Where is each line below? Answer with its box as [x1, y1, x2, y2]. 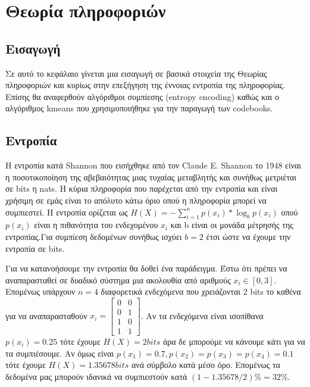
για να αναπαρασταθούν [5, 309, 87, 322]
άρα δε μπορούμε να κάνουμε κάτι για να [163, 335, 305, 348]
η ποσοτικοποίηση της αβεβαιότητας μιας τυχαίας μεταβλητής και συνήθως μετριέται [5, 170, 297, 183]
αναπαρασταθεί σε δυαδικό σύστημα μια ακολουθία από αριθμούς [5, 273, 231, 286]
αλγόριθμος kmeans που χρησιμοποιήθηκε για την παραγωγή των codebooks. [5, 102, 273, 114]
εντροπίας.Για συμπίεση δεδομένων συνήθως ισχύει [5, 230, 182, 242]
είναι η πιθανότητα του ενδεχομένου [34, 219, 158, 231]
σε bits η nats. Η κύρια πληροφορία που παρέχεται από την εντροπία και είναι [5, 182, 278, 195]
